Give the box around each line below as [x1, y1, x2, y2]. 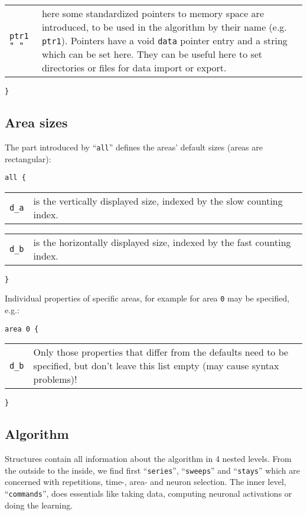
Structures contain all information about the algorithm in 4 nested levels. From [5, 452, 292, 465]
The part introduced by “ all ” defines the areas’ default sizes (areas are [5, 140, 263, 153]
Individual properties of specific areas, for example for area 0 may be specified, [5, 292, 290, 304]
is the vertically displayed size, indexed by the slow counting [33, 193, 283, 208]
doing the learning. [5, 498, 73, 511]
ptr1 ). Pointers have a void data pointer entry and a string [41, 34, 288, 47]
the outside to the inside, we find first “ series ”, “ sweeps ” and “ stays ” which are [5, 464, 300, 476]
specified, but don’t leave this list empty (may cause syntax [33, 359, 279, 373]
